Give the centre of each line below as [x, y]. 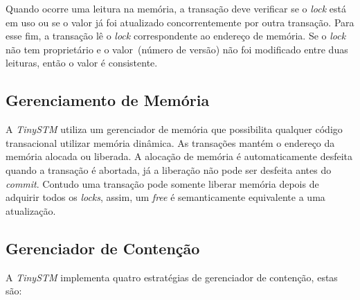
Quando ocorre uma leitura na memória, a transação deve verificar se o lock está [176, 8]
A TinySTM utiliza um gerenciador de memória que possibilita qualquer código [174, 129]
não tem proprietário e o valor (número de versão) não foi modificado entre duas [177, 49]
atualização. [31, 210]
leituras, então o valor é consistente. [82, 63]
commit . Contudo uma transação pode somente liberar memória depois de [162, 183]
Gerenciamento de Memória [108, 100]
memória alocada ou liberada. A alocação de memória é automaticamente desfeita [179, 156]
